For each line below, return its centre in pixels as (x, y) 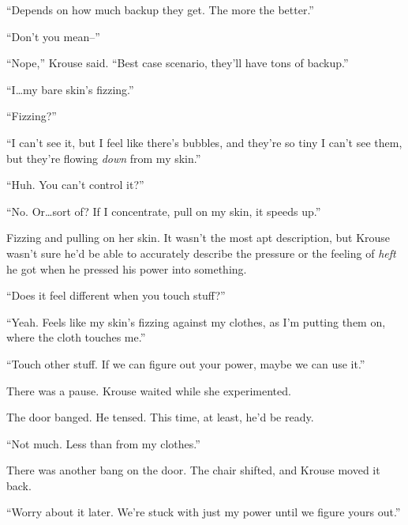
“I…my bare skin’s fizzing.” (70, 89)
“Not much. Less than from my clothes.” (103, 443)
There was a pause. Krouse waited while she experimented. (149, 390)
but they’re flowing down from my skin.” (104, 158)
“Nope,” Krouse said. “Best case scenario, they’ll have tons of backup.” (178, 63)
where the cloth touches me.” (76, 337)
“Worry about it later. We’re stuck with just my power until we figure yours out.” (204, 512)
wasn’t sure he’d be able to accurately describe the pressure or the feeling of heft (201, 253)
